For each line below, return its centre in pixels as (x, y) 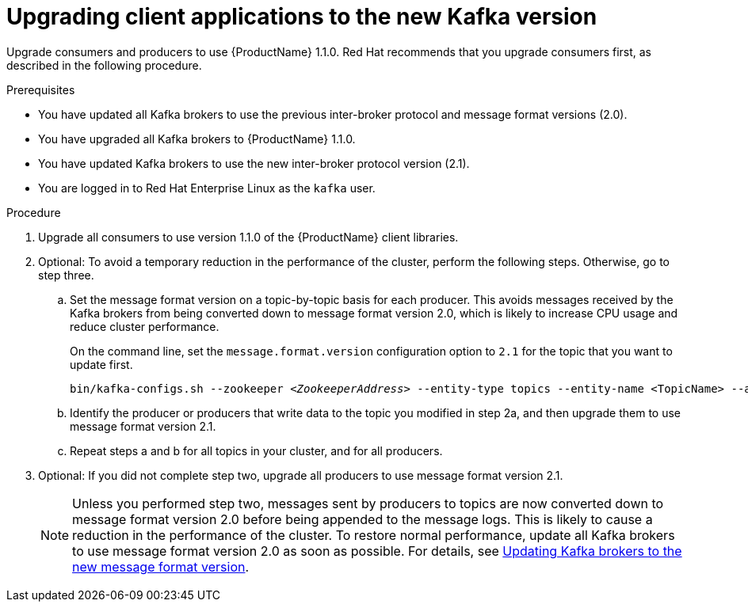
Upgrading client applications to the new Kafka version (302, 17)
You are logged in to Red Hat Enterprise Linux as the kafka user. (207, 188)
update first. (101, 364)
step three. (66, 275)
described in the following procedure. (104, 65)
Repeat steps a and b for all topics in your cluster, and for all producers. (256, 450)
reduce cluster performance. (145, 326)
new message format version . (161, 566)
